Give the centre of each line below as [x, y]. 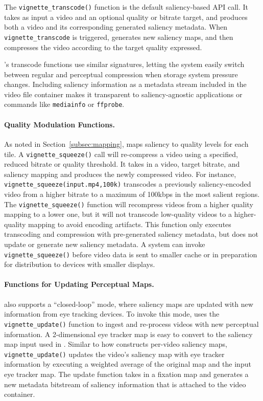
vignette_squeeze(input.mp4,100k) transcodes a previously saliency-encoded [128, 184]
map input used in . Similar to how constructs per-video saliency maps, [116, 344]
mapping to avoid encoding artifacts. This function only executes [130, 224]
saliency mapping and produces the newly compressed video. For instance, [120, 174]
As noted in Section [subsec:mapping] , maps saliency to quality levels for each [126, 143]
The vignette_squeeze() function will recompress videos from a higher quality [129, 204]
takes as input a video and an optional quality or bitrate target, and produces [126, 17]
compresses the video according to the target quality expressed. [103, 47]
